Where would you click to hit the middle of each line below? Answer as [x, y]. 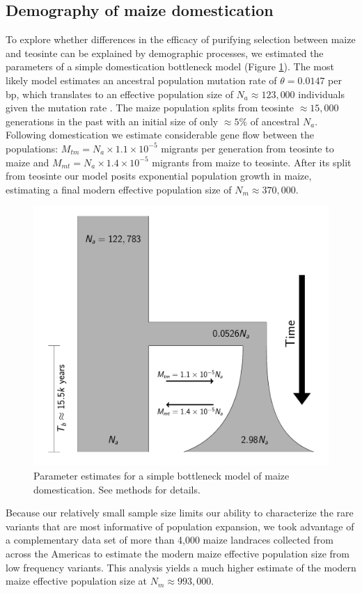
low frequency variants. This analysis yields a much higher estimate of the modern [181, 567]
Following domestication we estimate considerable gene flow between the [160, 135]
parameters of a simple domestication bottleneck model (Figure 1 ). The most [170, 66]
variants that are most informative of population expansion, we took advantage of [180, 526]
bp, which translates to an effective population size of [119, 94]
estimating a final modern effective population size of [119, 189]
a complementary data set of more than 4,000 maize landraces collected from [170, 540]
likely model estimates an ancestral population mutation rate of [141, 80]
